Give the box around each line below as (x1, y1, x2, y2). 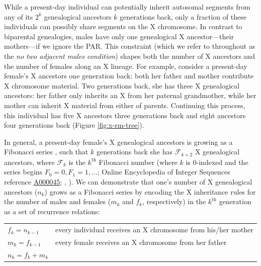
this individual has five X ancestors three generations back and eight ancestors (4, 110, 246, 120)
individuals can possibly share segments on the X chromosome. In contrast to (4, 21, 242, 32)
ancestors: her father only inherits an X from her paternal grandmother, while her (4, 90, 256, 101)
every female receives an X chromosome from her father (55, 236, 227, 247)
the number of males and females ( (4, 196, 111, 207)
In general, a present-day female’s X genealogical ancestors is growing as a (4, 136, 233, 147)
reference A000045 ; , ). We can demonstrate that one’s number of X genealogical (4, 176, 252, 187)
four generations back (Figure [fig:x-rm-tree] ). (4, 120, 144, 130)
